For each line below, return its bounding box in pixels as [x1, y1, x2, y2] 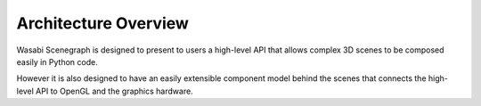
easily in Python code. [16, 56, 98, 67]
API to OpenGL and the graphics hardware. [36, 86, 193, 96]
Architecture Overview [16, 13, 189, 33]
